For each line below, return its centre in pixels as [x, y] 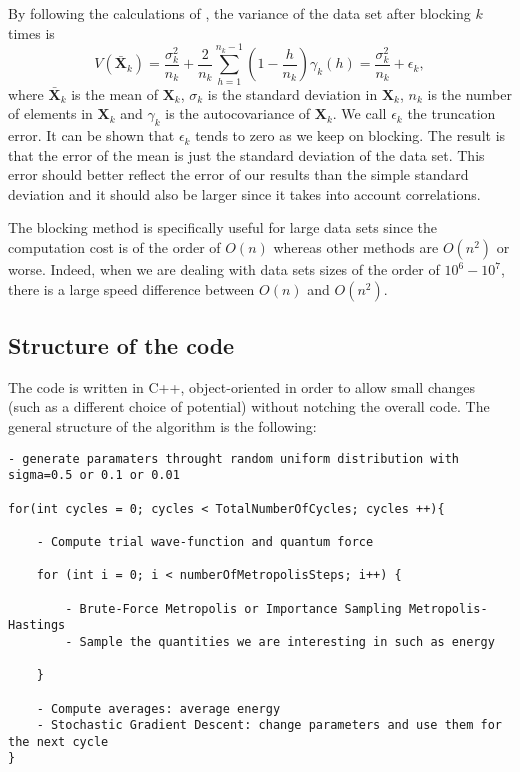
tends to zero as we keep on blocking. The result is [350, 135]
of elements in [50, 113]
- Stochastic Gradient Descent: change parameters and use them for [269, 725]
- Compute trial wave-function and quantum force [205, 541]
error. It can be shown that [91, 135]
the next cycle [58, 741]
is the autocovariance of [238, 113]
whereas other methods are [356, 247]
